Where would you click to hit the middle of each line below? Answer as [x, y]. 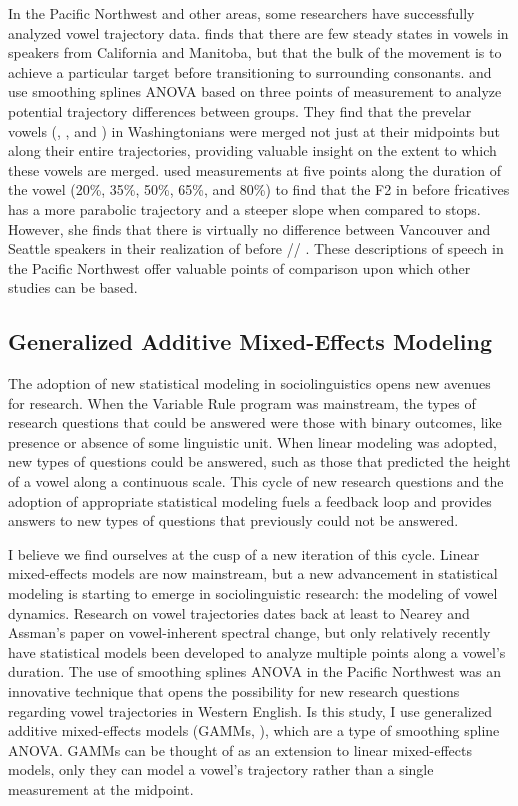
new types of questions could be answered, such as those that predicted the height [259, 461]
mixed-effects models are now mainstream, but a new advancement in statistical [253, 573]
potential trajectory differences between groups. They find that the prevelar [240, 110]
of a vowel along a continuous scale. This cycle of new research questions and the [256, 481]
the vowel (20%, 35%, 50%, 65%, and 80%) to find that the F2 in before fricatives [259, 189]
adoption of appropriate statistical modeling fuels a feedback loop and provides [250, 500]
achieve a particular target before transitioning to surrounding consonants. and [250, 71]
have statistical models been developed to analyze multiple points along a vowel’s [257, 651]
